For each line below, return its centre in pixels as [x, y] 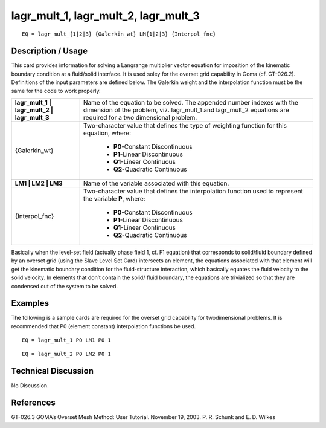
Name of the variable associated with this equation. [156, 183]
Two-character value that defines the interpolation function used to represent [193, 192]
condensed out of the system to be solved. [64, 286]
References [33, 403]
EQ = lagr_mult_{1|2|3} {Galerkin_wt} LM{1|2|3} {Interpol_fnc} [119, 34]
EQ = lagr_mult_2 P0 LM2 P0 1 [67, 354]
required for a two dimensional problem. [140, 118]
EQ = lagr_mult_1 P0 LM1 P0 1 [67, 340]
